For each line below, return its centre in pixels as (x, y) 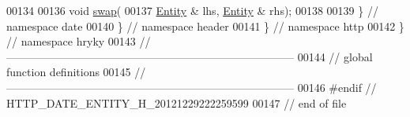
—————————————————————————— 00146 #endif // (192, 87)
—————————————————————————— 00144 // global (190, 56)
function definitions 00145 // (76, 72)
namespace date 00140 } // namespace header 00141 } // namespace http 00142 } (205, 26)
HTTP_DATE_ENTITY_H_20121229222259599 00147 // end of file (177, 102)
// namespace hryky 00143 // (79, 41)
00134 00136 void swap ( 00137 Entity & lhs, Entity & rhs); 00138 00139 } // (192, 10)
